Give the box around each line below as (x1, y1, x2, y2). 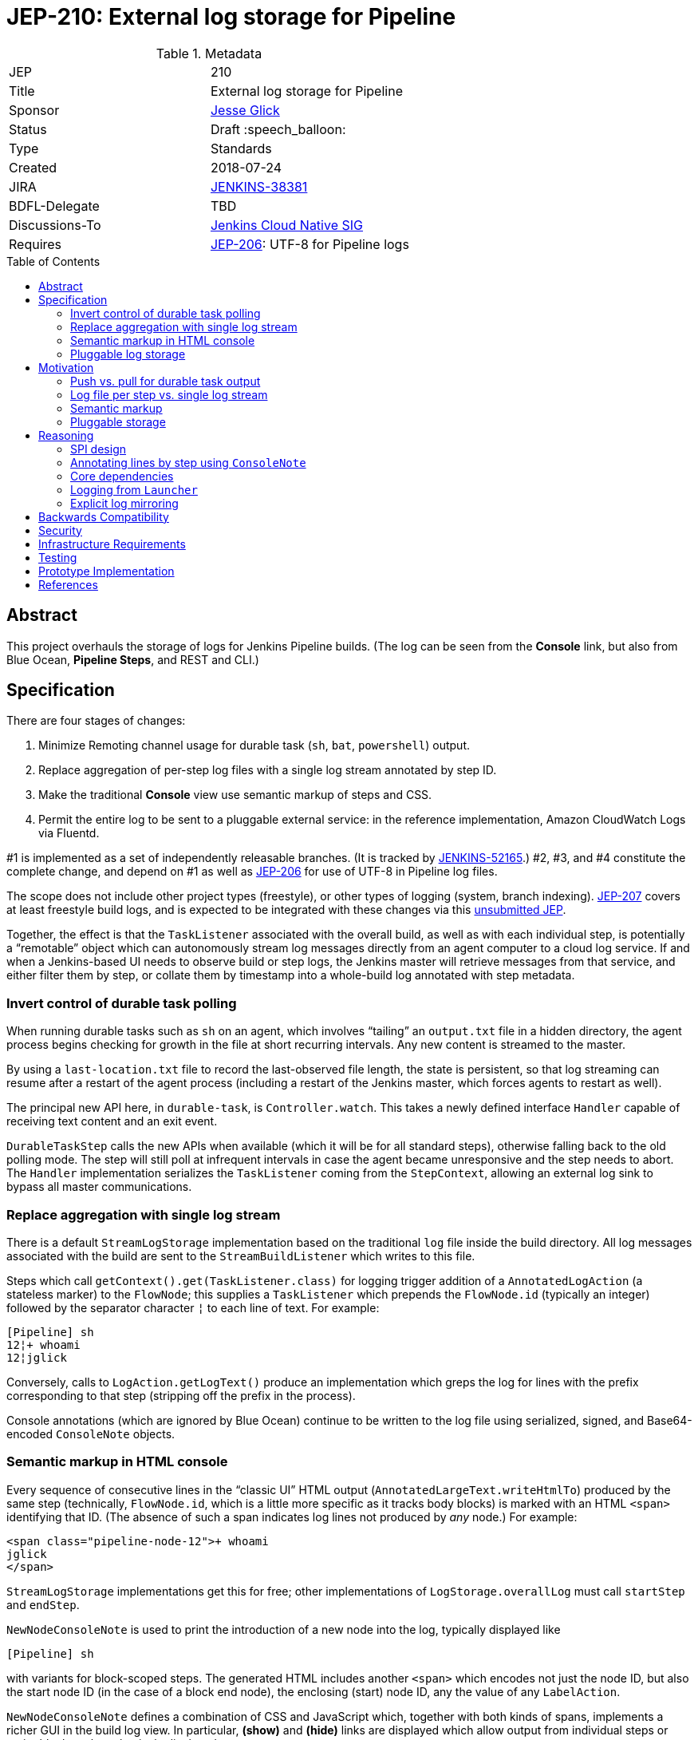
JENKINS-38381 (210, 178, 308, 195)
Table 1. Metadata (156, 45, 262, 61)
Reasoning (38, 428, 94, 442)
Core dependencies (70, 469, 174, 483)
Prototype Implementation (38, 564, 175, 578)
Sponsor (9, 101, 60, 118)
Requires (9, 235, 62, 252)
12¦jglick (6, 1350, 67, 1364)
